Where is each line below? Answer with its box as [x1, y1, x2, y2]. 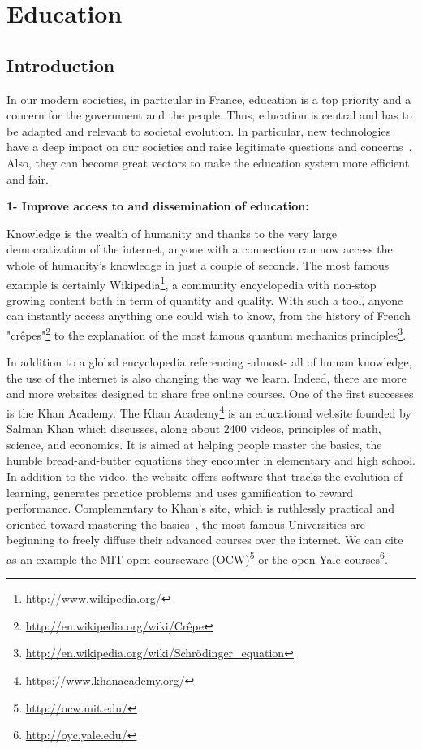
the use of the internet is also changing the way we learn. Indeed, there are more [6, 369, 407, 386]
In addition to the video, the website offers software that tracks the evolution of [6, 468, 403, 485]
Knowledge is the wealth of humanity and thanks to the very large [6, 224, 338, 241]
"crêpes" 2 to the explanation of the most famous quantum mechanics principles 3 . [6, 323, 407, 343]
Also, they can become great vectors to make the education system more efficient [6, 154, 410, 171]
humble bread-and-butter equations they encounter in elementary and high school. [6, 452, 416, 469]
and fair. [6, 170, 49, 187]
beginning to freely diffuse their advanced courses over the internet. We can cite [6, 531, 403, 548]
